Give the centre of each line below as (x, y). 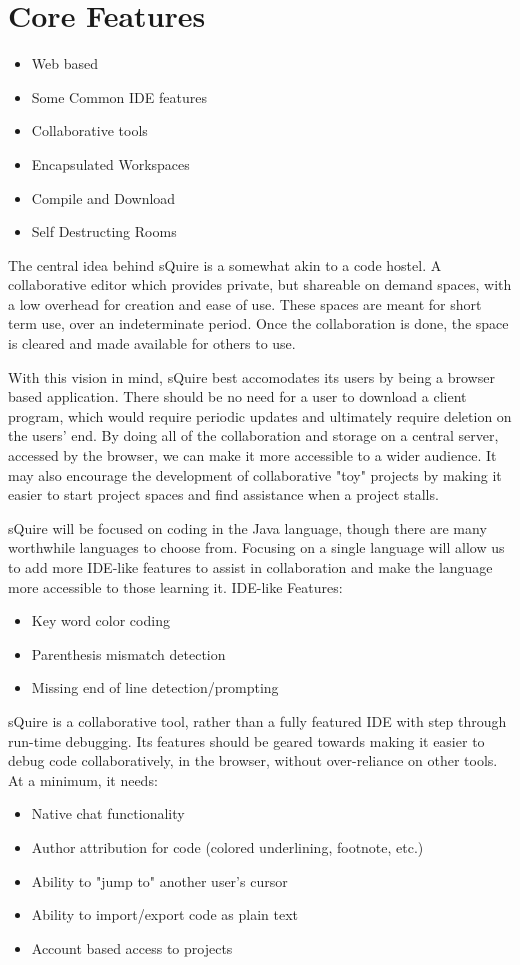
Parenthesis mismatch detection (128, 653)
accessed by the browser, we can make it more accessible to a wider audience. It (252, 455)
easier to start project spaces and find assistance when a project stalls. (223, 494)
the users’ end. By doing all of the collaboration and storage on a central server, (253, 435)
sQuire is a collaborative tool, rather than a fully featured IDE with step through (257, 720)
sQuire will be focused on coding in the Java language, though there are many (247, 527)
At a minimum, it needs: (83, 779)
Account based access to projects (132, 947)
